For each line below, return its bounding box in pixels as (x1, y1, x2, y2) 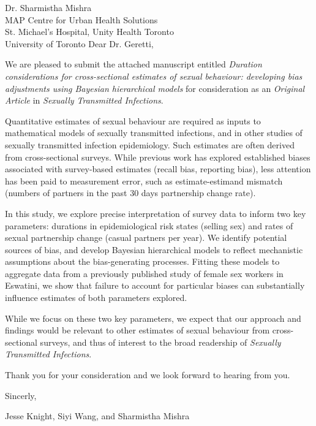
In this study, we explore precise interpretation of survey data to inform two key (5, 207, 306, 219)
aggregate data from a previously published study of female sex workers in (5, 267, 284, 280)
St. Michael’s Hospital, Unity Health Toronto (5, 25, 174, 38)
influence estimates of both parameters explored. (5, 291, 187, 304)
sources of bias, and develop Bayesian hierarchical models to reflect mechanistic (5, 243, 303, 256)
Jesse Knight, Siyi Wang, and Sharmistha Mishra (5, 409, 190, 422)
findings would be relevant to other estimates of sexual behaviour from (5, 324, 270, 337)
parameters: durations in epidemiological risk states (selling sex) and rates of (5, 219, 293, 232)
